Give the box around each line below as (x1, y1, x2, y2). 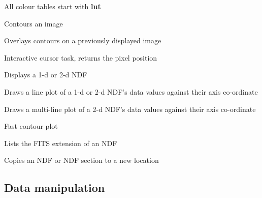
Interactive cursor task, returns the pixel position (4, 52, 157, 63)
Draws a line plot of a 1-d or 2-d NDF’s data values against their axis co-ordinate (4, 86, 258, 97)
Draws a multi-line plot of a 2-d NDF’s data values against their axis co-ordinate (4, 103, 256, 114)
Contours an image (4, 18, 63, 29)
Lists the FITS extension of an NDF (4, 137, 117, 148)
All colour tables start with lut (4, 1, 101, 11)
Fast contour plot (4, 121, 58, 131)
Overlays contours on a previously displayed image (4, 35, 161, 46)
